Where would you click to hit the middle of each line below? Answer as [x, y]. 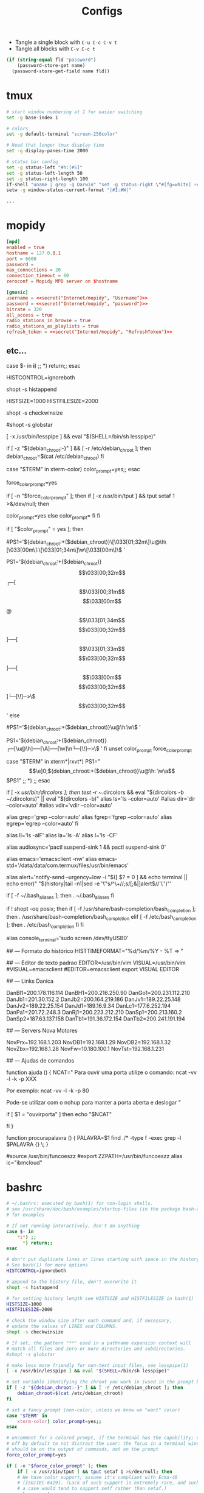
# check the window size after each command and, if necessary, [89, 1321]
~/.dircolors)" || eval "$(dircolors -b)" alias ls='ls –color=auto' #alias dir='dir [101, 799]
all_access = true [29, 315]
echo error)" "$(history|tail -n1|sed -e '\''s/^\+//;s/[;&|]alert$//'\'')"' [89, 884]
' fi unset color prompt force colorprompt [146, 749]
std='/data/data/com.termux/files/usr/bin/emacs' [68, 865]
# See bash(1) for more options [47, 1265]
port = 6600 [21, 259]
